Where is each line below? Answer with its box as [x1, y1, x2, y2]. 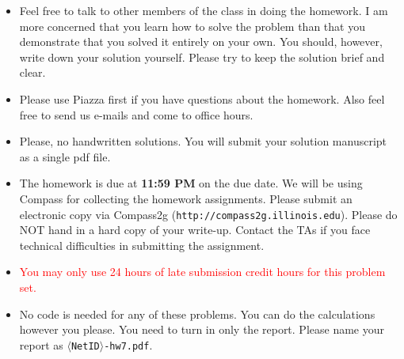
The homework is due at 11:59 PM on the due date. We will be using [19, 175, 363, 191]
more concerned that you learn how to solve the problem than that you [19, 17, 365, 34]
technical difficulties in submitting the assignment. [19, 236, 265, 253]
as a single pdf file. [19, 148, 111, 164]
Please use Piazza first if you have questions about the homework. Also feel [19, 90, 385, 107]
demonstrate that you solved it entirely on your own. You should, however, [19, 33, 383, 50]
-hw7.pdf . [104, 336, 153, 353]
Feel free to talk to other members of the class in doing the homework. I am [19, 2, 388, 18]
